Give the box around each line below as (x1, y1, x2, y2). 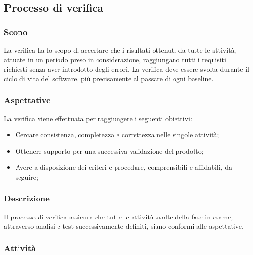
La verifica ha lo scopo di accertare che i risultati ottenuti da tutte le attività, (4, 45, 236, 55)
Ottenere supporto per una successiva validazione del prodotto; (15, 146, 204, 156)
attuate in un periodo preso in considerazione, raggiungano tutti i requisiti (4, 54, 226, 64)
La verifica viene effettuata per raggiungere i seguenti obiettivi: (4, 113, 192, 123)
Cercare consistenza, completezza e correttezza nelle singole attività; (15, 129, 219, 140)
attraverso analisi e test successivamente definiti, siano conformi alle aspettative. (4, 221, 244, 231)
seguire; (15, 171, 38, 182)
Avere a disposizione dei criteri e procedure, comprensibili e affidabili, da (15, 162, 232, 172)
